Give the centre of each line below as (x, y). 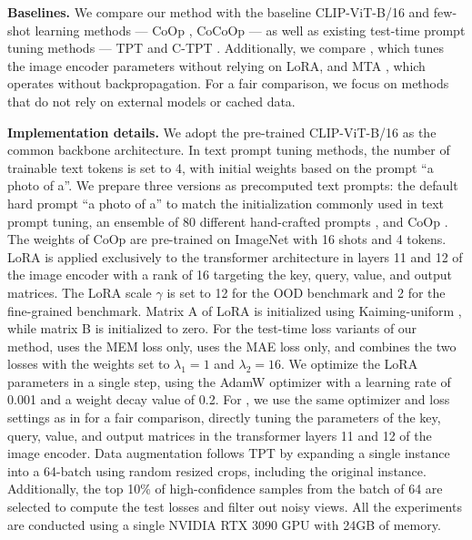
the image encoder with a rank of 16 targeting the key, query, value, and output (230, 275)
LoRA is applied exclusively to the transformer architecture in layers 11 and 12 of (235, 256)
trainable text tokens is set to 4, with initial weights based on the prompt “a (221, 167)
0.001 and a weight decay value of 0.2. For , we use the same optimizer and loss (229, 399)
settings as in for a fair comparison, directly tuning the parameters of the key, (224, 418)
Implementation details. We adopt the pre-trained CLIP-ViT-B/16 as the (222, 132)
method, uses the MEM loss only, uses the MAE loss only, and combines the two (232, 346)
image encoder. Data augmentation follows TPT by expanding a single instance (229, 453)
